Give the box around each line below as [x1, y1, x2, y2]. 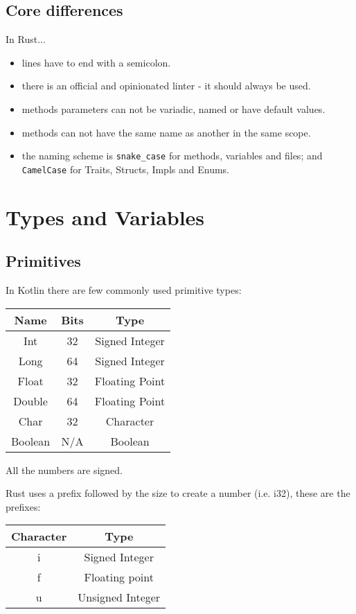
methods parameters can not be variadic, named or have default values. [21, 101, 326, 116]
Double [13, 392, 48, 409]
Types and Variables [6, 202, 205, 231]
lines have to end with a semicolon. [21, 55, 171, 69]
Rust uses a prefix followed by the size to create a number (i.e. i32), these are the [6, 486, 350, 500]
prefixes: [6, 499, 41, 514]
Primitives [6, 250, 81, 272]
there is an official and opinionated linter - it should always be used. [21, 78, 311, 93]
